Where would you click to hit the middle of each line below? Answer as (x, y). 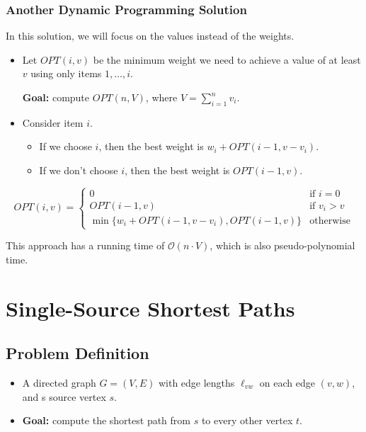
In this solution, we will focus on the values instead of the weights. (150, 36)
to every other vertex (247, 420)
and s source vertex (64, 396)
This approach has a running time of (85, 245)
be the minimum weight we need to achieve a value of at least (227, 59)
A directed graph (59, 382)
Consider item (53, 122)
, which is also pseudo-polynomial (282, 245)
